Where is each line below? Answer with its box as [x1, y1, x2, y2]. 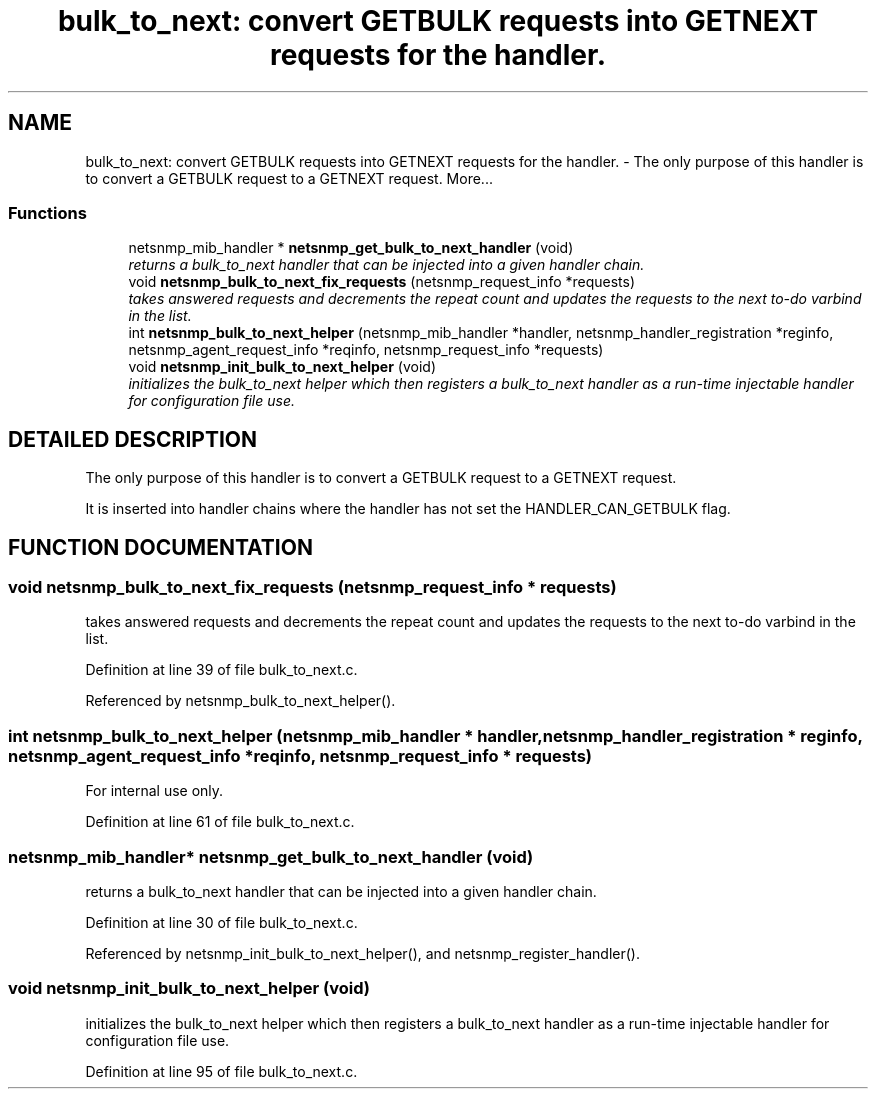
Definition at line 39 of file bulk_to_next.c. [85, 661, 358, 679]
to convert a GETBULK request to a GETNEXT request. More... [85, 169, 493, 187]
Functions [8, 202, 87, 223]
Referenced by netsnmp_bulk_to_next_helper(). [85, 692, 396, 710]
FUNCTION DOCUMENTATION [8, 534, 313, 560]
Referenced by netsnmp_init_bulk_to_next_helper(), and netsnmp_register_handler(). [85, 944, 640, 962]
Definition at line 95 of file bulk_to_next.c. [85, 1062, 358, 1080]
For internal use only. [85, 782, 224, 800]
